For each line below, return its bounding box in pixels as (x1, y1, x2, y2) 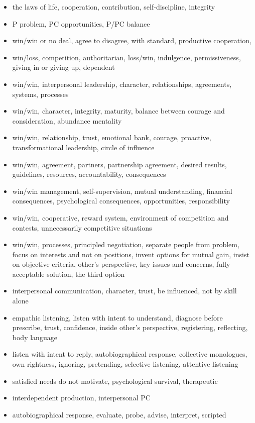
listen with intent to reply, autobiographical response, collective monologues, (12, 349, 247, 359)
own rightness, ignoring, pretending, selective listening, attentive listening (12, 359, 238, 369)
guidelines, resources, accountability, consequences (12, 169, 166, 179)
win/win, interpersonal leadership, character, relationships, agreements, (12, 78, 232, 89)
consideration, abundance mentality (12, 115, 122, 126)
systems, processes (12, 88, 69, 99)
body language (12, 332, 57, 342)
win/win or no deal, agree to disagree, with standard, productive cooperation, (12, 35, 251, 46)
